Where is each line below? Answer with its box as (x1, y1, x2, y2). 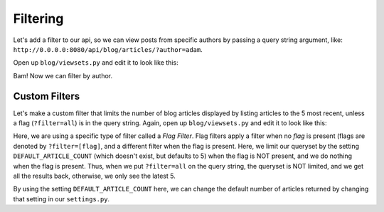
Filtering (13, 11, 64, 26)
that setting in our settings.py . (13, 194, 110, 203)
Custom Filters (13, 90, 80, 102)
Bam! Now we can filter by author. (13, 71, 113, 80)
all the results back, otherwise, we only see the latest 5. (13, 171, 176, 180)
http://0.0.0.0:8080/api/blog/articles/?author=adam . (13, 45, 203, 53)
